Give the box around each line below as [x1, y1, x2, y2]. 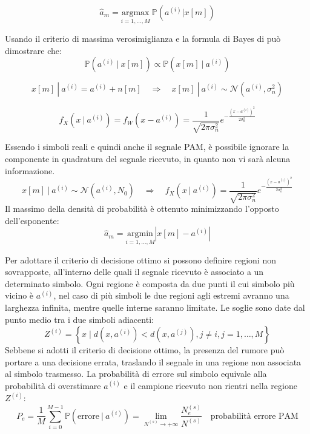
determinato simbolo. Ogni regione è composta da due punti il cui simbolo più [5, 277, 295, 290]
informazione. [5, 164, 55, 177]
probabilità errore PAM [210, 412, 298, 421]
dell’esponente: [5, 214, 59, 226]
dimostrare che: [5, 44, 62, 56]
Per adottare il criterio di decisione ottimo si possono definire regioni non [5, 253, 276, 266]
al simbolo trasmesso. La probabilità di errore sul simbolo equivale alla [5, 367, 267, 380]
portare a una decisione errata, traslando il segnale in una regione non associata [5, 355, 302, 368]
